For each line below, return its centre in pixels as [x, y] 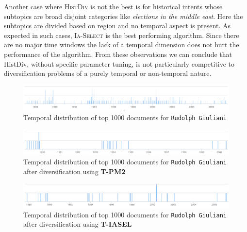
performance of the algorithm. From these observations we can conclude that [118, 54]
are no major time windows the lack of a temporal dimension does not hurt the [122, 45]
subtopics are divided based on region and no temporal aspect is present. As [117, 26]
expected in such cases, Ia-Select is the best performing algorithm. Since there [122, 35]
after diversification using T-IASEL [78, 224]
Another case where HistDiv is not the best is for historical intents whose [113, 6]
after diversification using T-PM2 [74, 171]
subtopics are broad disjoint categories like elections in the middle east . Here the [123, 16]
